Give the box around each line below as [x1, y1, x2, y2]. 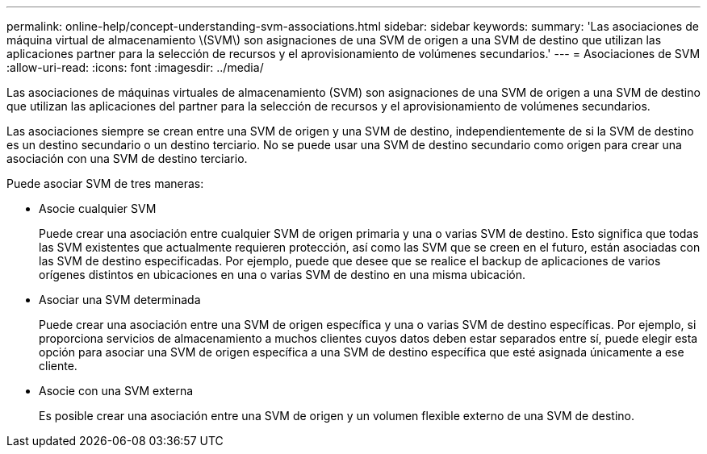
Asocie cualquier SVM [39, 202, 157, 215]
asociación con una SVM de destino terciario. [6, 152, 248, 165]
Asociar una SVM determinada [39, 293, 201, 306]
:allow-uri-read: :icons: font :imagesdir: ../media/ [6, 60, 264, 74]
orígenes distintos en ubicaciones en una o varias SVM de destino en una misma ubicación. [39, 268, 526, 281]
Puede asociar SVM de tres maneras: [6, 177, 204, 190]
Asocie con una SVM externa [39, 384, 194, 398]
